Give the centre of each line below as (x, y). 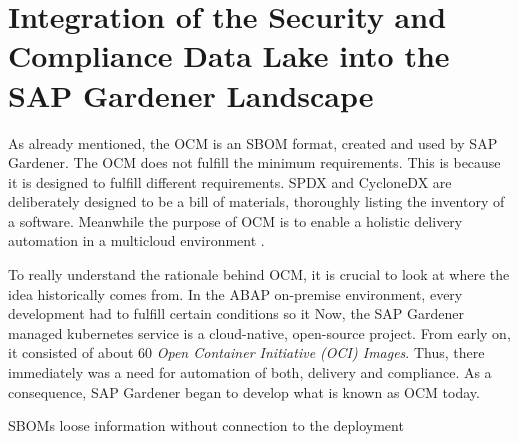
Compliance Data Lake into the (229, 55)
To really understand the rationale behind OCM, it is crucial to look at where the (259, 274)
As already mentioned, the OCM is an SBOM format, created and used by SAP (253, 142)
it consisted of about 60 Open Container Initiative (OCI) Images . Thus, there (246, 352)
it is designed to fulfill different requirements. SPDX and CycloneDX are (230, 181)
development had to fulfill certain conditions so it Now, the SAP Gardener (236, 313)
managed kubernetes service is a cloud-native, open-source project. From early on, (259, 332)
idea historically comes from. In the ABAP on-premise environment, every (235, 293)
